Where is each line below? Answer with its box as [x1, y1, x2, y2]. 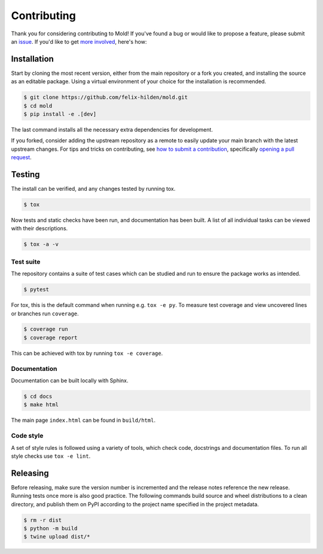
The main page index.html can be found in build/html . [11, 416, 156, 424]
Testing [11, 169, 40, 179]
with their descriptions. [11, 225, 68, 232]
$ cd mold [23, 102, 53, 109]
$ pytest [23, 286, 50, 293]
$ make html [23, 401, 59, 408]
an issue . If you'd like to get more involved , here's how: [11, 38, 147, 45]
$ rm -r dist [23, 516, 62, 523]
